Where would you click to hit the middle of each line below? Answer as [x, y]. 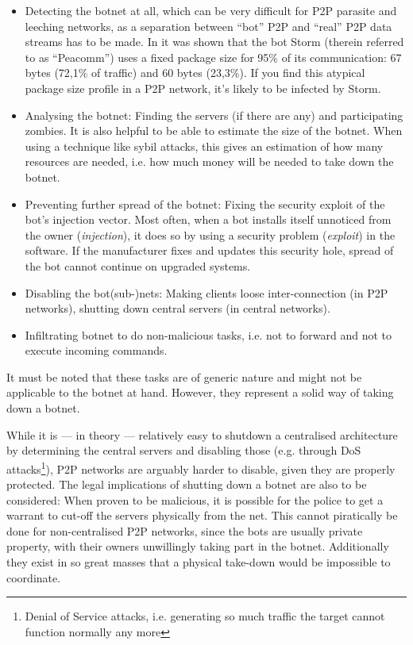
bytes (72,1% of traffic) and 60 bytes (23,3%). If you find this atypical [195, 73]
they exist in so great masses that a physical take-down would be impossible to [199, 562]
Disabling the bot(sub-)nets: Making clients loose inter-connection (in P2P [206, 292]
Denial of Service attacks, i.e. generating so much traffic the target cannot [205, 616]
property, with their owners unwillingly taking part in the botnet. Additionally [198, 546]
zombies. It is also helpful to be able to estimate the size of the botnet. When [214, 131]
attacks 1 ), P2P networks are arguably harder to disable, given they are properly [201, 467]
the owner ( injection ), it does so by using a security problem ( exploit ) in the [210, 234]
